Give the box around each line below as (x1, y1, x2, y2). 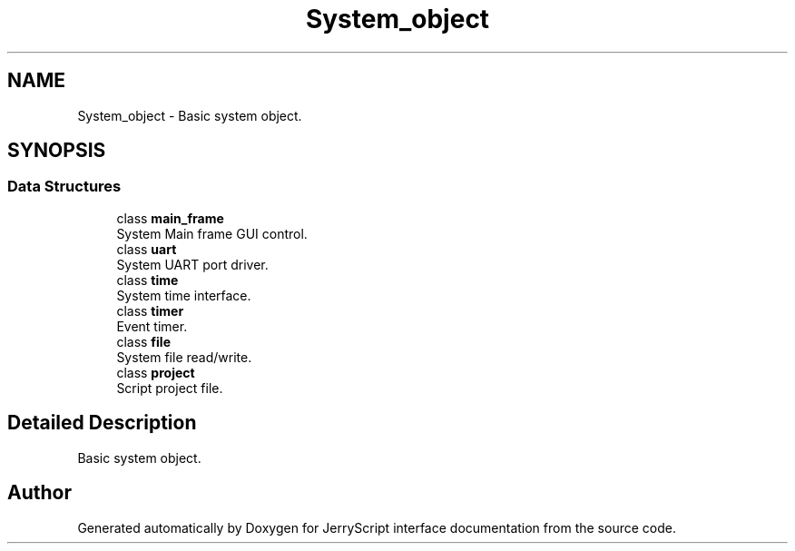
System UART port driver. (116, 256, 269, 272)
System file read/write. (116, 349, 252, 365)
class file (116, 333, 171, 349)
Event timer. (116, 318, 188, 334)
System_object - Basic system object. (77, 107, 302, 123)
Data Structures (7, 177, 122, 196)
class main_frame (116, 210, 224, 226)
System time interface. (116, 287, 251, 303)
